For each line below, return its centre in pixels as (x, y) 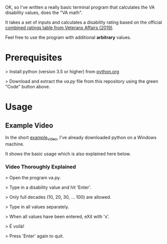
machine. (15, 144)
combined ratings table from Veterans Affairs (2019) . (59, 28)
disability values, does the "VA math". (44, 13)
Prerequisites (34, 58)
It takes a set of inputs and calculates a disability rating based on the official (83, 22)
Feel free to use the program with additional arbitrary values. (68, 37)
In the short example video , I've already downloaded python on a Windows (81, 138)
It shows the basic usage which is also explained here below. (68, 154)
